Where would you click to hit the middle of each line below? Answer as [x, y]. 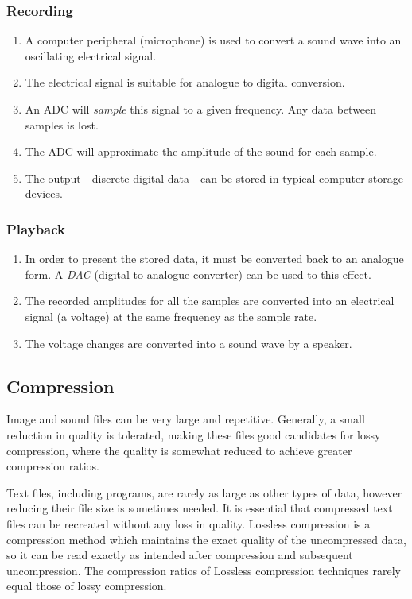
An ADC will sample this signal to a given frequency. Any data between [201, 109]
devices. [44, 193]
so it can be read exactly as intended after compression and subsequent [180, 555]
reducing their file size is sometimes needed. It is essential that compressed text [200, 508]
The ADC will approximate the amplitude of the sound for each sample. [201, 151]
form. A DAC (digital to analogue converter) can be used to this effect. [198, 274]
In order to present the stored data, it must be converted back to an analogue [214, 259]
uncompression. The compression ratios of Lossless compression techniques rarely [204, 570]
